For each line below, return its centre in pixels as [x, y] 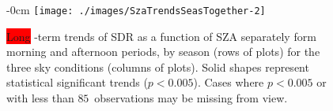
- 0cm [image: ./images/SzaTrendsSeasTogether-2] [136, 9]
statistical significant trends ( [77, 82]
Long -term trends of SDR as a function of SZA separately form [161, 36]
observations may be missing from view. [191, 98]
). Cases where [229, 82]
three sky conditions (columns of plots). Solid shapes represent [158, 67]
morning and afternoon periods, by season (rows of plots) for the [163, 52]
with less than [40, 98]
